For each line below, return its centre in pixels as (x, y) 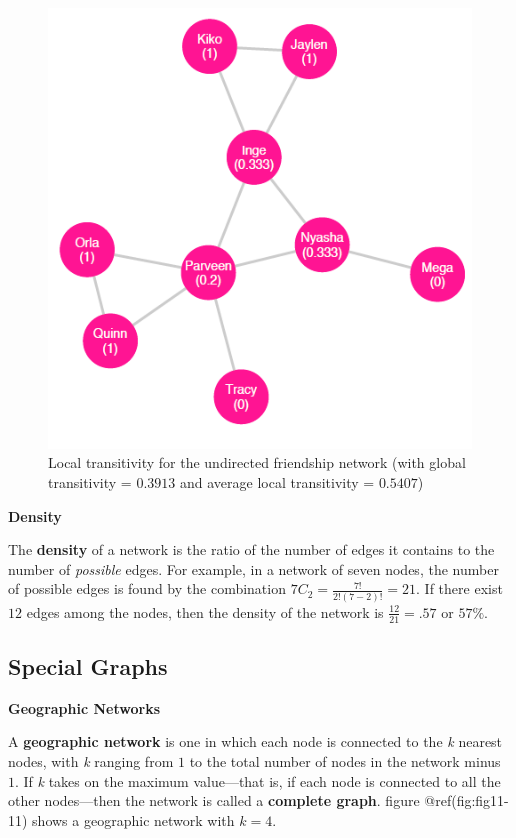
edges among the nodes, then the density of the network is (205, 611)
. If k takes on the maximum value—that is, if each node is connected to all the (258, 780)
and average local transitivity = (277, 482)
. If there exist (459, 588)
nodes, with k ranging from (91, 760)
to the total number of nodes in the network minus (345, 760)
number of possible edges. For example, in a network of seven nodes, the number (253, 568)
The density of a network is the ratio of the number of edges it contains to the (251, 549)
